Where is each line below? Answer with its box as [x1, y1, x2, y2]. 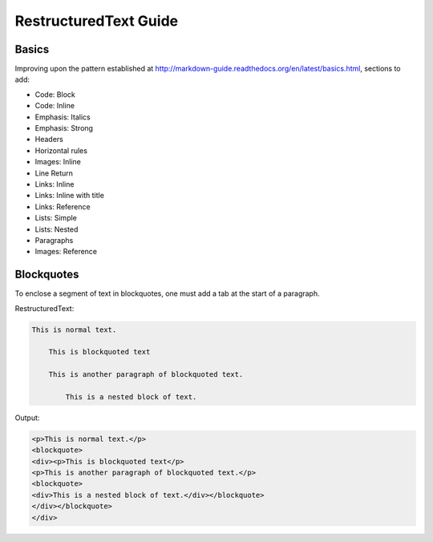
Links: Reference [34, 201, 91, 212]
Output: [14, 413, 40, 423]
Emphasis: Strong [34, 123, 94, 133]
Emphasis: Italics [34, 112, 91, 122]
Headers [34, 135, 63, 144]
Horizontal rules [34, 145, 88, 156]
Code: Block [34, 89, 75, 99]
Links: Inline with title [34, 191, 104, 200]
